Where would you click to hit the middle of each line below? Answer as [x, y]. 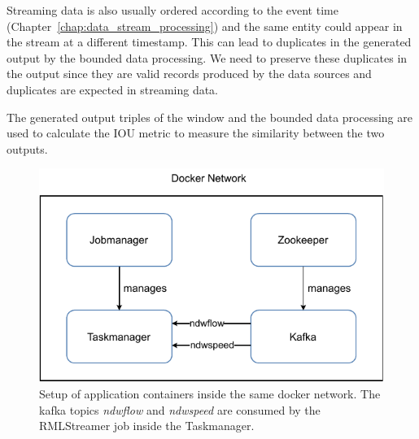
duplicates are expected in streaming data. [113, 89]
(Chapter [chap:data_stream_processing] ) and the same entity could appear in [205, 26]
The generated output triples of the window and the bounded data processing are [209, 117]
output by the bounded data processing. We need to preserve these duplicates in [207, 57]
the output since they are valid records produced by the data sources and [189, 74]
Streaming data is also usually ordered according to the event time [172, 10]
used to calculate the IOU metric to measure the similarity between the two [196, 133]
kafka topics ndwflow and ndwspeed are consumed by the [180, 409]
